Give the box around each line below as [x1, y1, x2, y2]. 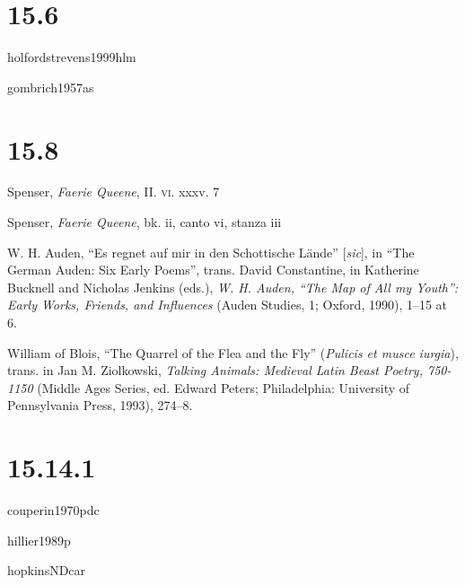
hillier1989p [7, 530, 71, 549]
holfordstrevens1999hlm [7, 48, 136, 66]
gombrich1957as [7, 77, 94, 96]
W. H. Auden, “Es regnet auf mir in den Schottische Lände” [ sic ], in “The [7, 242, 415, 261]
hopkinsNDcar [7, 561, 86, 580]
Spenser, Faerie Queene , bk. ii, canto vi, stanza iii [7, 213, 282, 231]
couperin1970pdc [7, 501, 100, 520]
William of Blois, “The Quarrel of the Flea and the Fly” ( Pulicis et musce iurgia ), [7, 343, 459, 362]
